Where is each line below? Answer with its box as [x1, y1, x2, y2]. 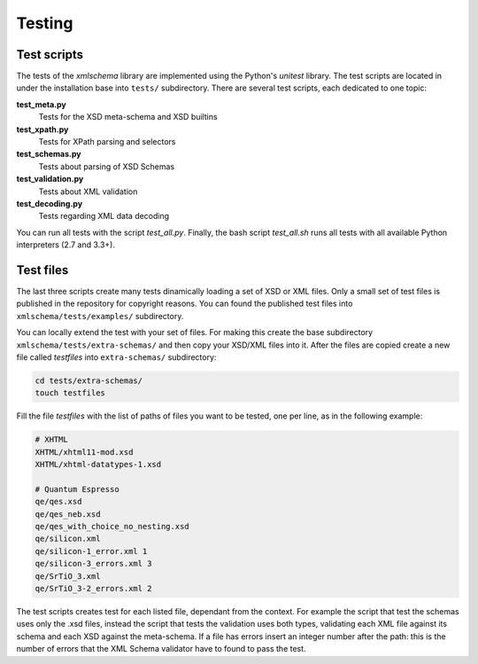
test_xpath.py [16, 124, 69, 135]
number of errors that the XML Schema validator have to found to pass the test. [16, 644, 306, 654]
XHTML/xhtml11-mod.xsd [35, 447, 134, 457]
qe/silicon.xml [35, 534, 101, 544]
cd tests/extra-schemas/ [35, 375, 143, 386]
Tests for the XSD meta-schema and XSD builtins [38, 112, 218, 122]
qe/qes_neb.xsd [35, 509, 101, 519]
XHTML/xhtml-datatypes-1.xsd [35, 459, 162, 470]
